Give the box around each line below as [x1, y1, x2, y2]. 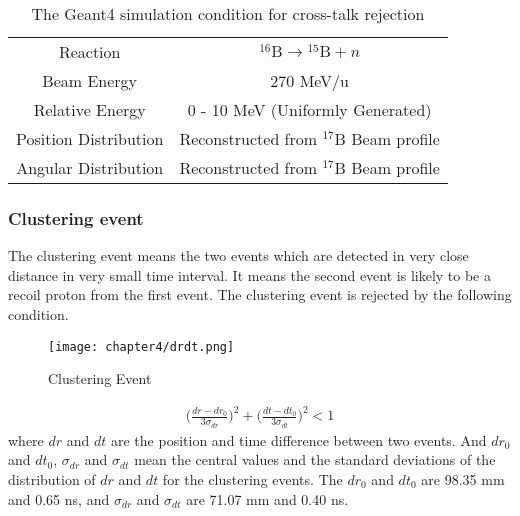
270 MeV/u [270, 69, 349, 92]
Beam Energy [42, 69, 138, 92]
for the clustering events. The [162, 469, 343, 490]
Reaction [58, 40, 121, 63]
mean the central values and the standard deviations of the [134, 449, 496, 470]
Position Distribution [16, 127, 164, 150]
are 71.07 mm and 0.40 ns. [186, 488, 349, 509]
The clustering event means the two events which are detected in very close [8, 245, 469, 266]
